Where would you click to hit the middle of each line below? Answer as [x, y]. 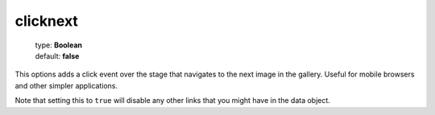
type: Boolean [58, 45]
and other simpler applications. [66, 85]
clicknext [46, 21]
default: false [57, 55]
